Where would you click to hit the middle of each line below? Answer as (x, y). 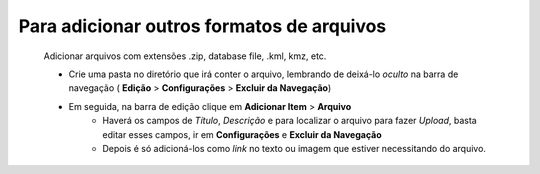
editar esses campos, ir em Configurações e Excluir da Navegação (242, 134)
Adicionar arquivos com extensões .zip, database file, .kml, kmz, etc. (185, 56)
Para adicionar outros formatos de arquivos (202, 26)
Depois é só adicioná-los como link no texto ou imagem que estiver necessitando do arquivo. (294, 148)
